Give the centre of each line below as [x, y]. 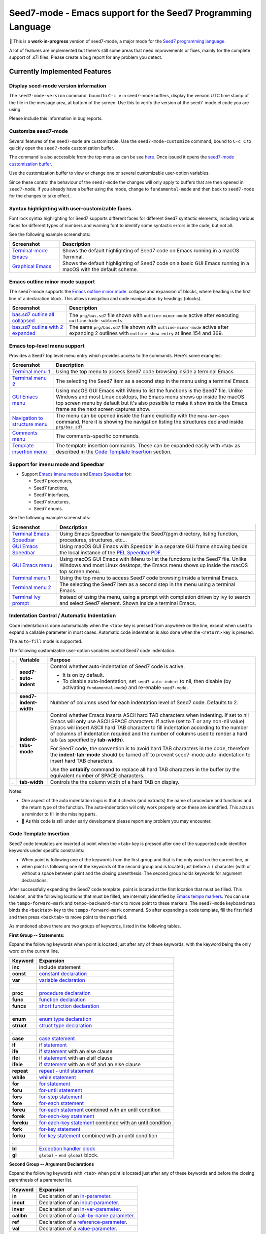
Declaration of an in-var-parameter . [80, 1209]
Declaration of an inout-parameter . [79, 1202]
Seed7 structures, [52, 501]
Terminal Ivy [26, 597]
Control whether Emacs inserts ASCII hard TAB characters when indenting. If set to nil [149, 715]
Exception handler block [67, 1149]
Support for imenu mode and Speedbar [57, 464]
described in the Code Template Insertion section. [114, 452]
